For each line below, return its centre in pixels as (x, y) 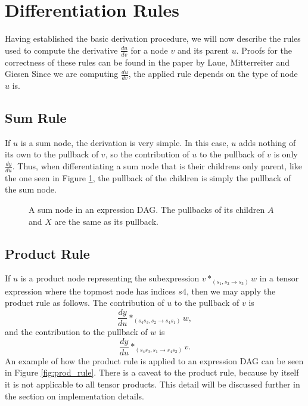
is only (286, 154)
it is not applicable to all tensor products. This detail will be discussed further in (153, 384)
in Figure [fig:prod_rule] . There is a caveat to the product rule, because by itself (152, 372)
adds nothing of (267, 142)
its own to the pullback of (52, 154)
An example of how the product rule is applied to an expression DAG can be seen (154, 360)
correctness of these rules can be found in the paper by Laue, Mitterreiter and (147, 62)
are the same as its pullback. (106, 221)
